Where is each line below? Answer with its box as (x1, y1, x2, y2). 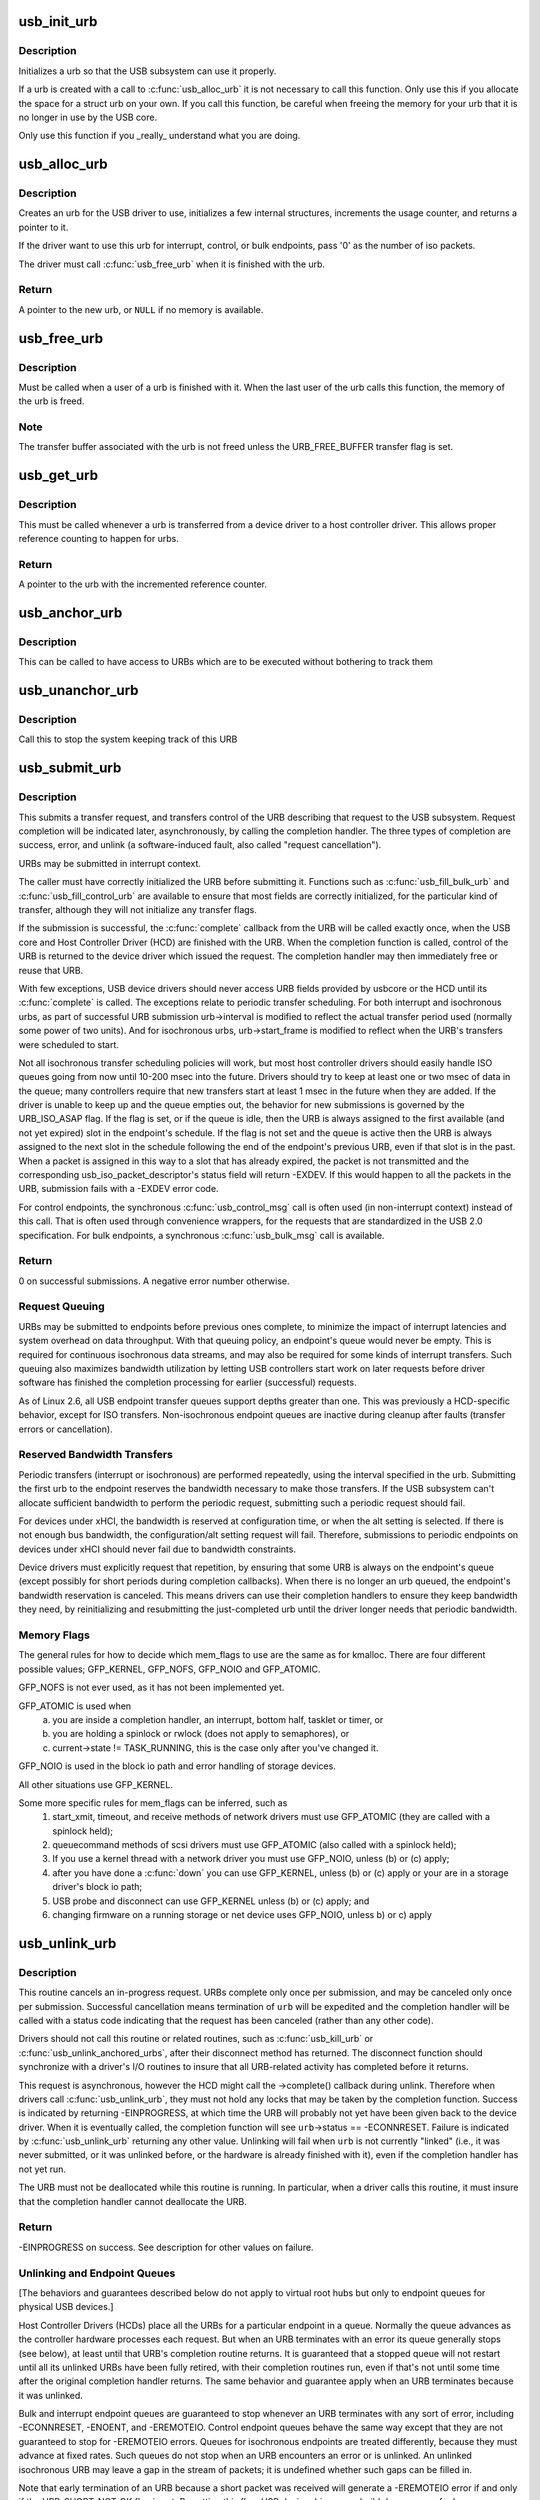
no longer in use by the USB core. (18, 111, 158, 123)
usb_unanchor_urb (18, 682, 139, 699)
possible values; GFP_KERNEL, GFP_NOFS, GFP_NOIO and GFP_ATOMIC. (18, 1663, 321, 1675)
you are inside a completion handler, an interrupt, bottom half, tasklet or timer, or (52, 1713, 384, 1725)
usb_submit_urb (18, 760, 122, 777)
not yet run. (18, 2163, 67, 2175)
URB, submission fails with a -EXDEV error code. (18, 1183, 219, 1195)
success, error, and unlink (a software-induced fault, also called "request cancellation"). (18, 839, 382, 851)
